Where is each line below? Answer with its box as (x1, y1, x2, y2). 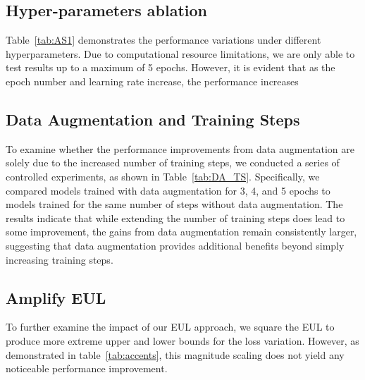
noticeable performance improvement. (6, 361, 168, 376)
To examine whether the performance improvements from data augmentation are (6, 141, 354, 156)
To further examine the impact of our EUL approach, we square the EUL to (6, 319, 335, 334)
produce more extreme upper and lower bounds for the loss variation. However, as (6, 333, 359, 348)
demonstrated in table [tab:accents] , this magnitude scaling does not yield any (6, 347, 345, 362)
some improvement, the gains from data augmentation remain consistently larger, (6, 224, 357, 239)
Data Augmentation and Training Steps (6, 108, 300, 130)
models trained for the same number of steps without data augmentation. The (6, 197, 343, 212)
